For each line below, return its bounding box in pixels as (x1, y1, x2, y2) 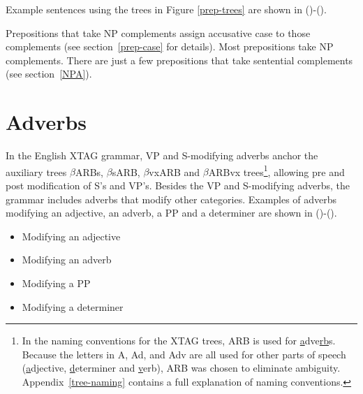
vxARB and (149, 164, 200, 179)
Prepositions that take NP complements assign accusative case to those (6, 25, 311, 40)
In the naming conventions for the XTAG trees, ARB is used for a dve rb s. (22, 333, 336, 348)
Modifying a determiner (22, 299, 124, 314)
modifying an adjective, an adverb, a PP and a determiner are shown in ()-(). (6, 205, 337, 220)
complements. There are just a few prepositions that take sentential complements (6, 52, 353, 67)
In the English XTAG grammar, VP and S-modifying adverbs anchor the (6, 148, 318, 163)
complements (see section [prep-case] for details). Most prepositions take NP (6, 39, 334, 54)
